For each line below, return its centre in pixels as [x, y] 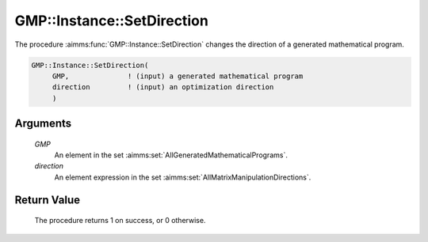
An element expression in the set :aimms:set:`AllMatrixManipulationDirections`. [183, 177]
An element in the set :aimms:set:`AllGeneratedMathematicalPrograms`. [171, 155]
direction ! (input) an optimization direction [163, 87]
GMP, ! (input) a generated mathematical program [178, 76]
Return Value [48, 200]
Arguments [43, 124]
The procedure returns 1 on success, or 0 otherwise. [120, 221]
